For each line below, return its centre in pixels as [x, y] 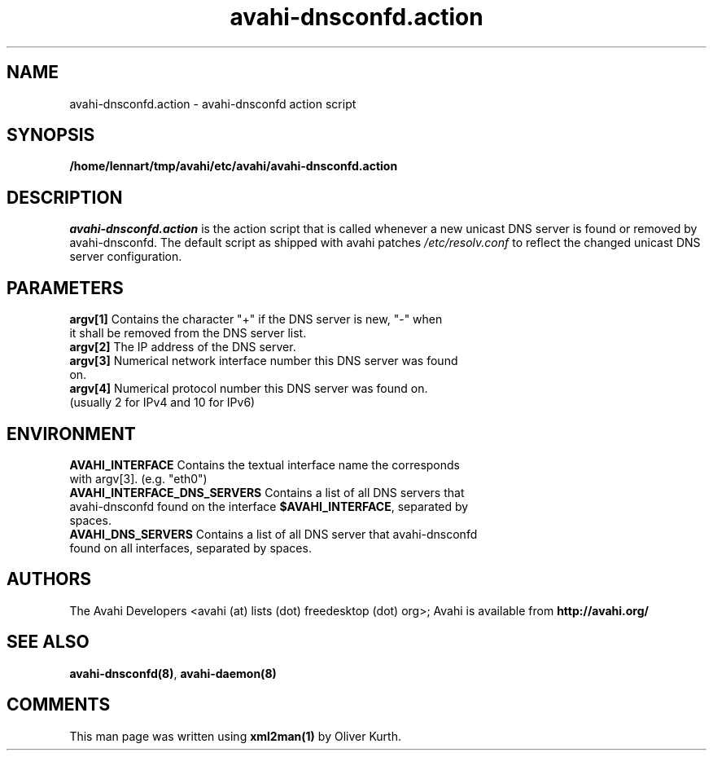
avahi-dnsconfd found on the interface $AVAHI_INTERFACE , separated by [269, 506]
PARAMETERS [65, 288]
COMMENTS [59, 705]
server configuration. [126, 257]
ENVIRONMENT [71, 434]
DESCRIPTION [65, 197]
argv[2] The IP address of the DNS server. [183, 347]
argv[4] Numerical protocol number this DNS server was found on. [249, 389]
